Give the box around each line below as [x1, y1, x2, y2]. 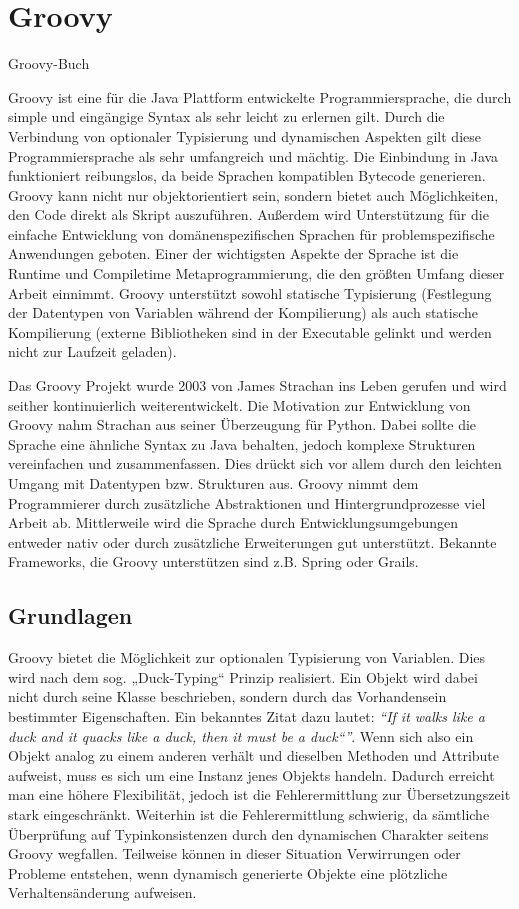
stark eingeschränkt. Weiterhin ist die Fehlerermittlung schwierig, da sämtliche [8, 803, 490, 824]
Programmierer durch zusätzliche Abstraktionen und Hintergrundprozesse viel [8, 492, 486, 513]
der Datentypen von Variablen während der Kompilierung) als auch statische [8, 302, 479, 323]
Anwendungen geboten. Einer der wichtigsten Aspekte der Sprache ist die [8, 243, 459, 264]
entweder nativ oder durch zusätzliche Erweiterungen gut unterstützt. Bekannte [8, 531, 497, 552]
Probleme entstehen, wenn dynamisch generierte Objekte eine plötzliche [8, 862, 448, 883]
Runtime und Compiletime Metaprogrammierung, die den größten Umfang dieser [8, 263, 505, 284]
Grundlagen [8, 600, 133, 631]
